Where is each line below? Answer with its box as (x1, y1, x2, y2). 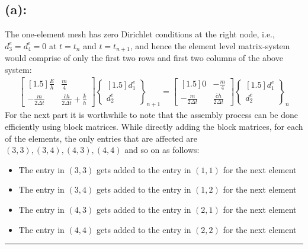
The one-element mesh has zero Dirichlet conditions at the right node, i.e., (5, 28, 275, 40)
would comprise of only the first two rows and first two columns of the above (5, 52, 283, 64)
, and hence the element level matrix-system (130, 39, 290, 52)
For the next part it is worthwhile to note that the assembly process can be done (5, 108, 298, 121)
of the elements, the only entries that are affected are (5, 132, 197, 144)
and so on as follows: (124, 143, 200, 156)
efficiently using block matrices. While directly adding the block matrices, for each (5, 120, 303, 133)
